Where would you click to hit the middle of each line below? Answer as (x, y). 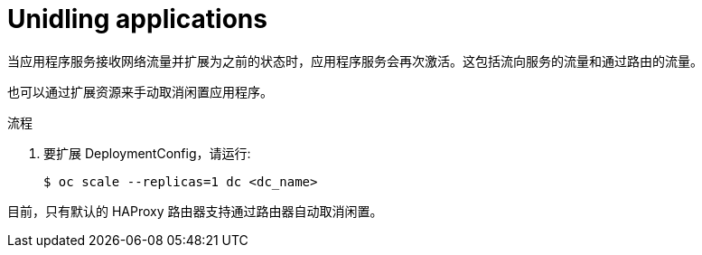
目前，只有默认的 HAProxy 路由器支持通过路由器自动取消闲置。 (195, 211)
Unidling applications (137, 19)
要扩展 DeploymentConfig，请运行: (147, 153)
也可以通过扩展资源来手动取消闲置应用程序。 (140, 91)
